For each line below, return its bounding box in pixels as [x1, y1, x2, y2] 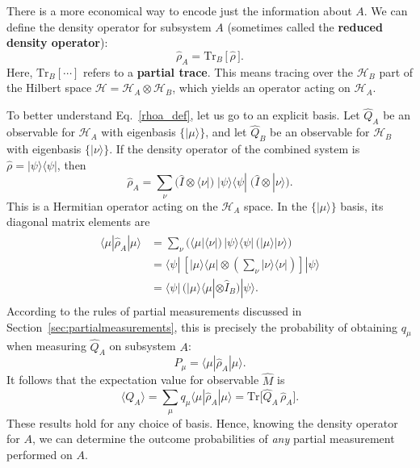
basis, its [340, 197, 384, 214]
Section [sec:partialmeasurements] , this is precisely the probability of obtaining [6, 318, 398, 335]
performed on [6, 445, 73, 462]
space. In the [243, 197, 308, 214]
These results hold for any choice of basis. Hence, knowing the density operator [6, 414, 398, 431]
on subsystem [109, 337, 176, 354]
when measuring [6, 337, 86, 354]
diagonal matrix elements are [6, 213, 150, 230]
